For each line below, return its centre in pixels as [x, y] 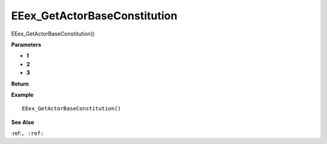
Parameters [26, 45]
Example [22, 95]
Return [20, 84]
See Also [23, 122]
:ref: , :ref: [28, 133]
